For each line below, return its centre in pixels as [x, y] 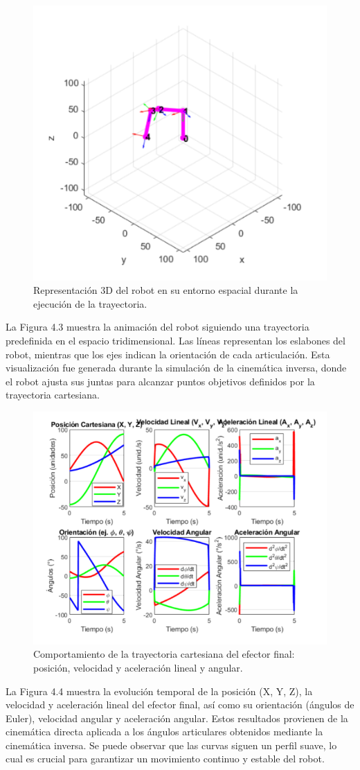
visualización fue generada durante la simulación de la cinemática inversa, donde [176, 368]
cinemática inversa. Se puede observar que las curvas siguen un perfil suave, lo [171, 745]
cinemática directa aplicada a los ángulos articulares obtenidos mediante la [164, 732]
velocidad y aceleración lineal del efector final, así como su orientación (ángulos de [180, 705]
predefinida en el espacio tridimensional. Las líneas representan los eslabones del [175, 340]
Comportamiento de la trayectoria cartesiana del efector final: [164, 654]
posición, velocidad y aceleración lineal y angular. [138, 667]
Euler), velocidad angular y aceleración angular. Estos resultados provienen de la [177, 718]
